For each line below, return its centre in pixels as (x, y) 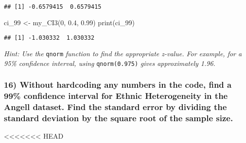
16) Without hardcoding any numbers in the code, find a (118, 85)
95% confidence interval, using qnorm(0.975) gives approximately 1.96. (110, 63)
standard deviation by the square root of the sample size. (119, 118)
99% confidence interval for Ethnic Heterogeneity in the (116, 96)
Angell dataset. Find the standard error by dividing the (115, 106)
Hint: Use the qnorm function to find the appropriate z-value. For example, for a (123, 53)
